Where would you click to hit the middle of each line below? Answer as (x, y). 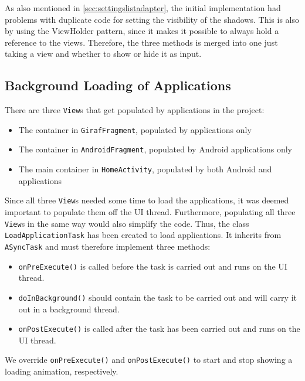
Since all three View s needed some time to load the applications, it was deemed (147, 200)
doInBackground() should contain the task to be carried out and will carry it (158, 297)
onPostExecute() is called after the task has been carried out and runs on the (159, 329)
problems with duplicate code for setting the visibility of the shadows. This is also (152, 19)
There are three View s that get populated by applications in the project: (135, 110)
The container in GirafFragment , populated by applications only (135, 129)
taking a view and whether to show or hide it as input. (103, 54)
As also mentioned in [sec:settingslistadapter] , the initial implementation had (143, 8)
